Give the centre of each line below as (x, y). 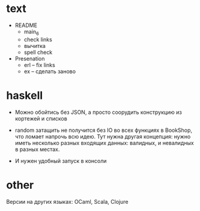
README (26, 25)
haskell (25, 95)
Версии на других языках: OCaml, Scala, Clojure (67, 201)
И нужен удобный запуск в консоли (61, 161)
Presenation (30, 58)
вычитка (35, 46)
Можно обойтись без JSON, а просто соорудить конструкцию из (98, 112)
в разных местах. (37, 149)
